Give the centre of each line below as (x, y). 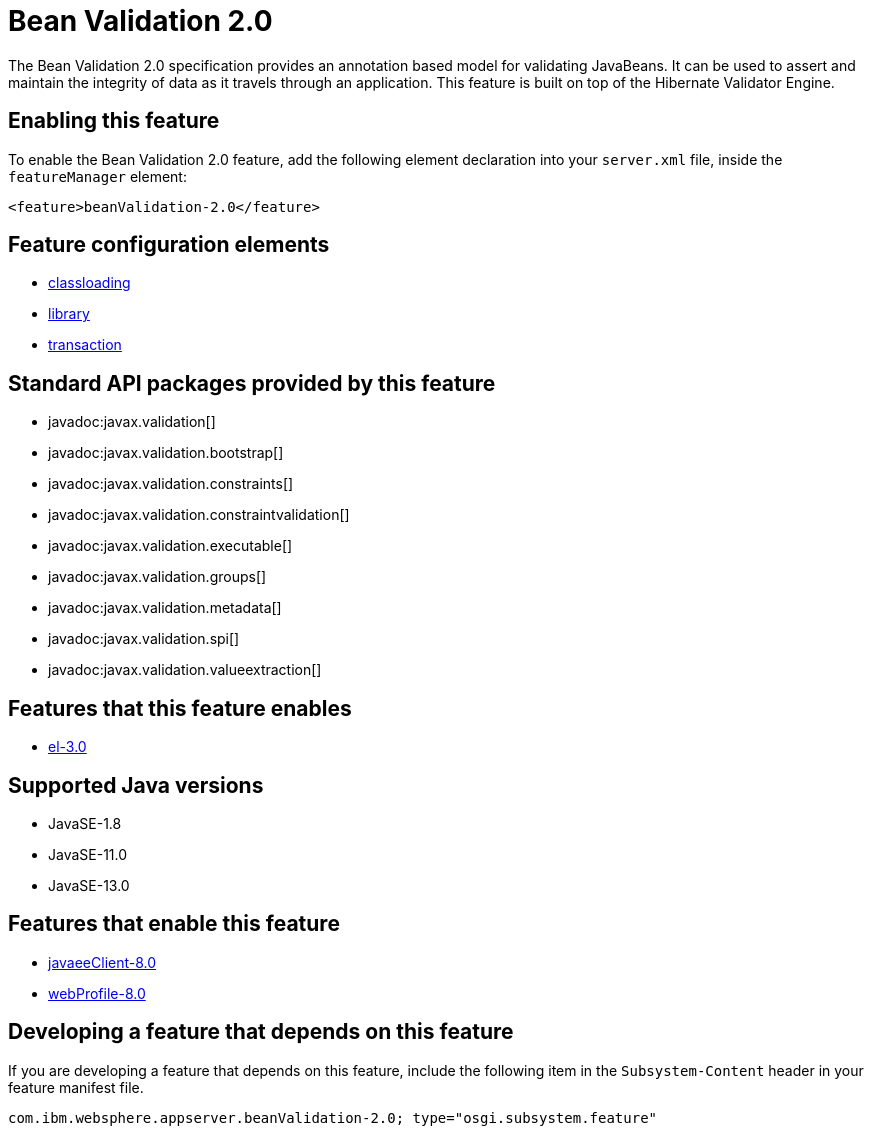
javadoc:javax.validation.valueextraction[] (185, 670)
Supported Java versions (136, 785)
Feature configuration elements (169, 245)
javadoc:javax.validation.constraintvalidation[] (199, 515)
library (69, 314)
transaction (85, 345)
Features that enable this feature (174, 924)
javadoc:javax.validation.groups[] (157, 577)
